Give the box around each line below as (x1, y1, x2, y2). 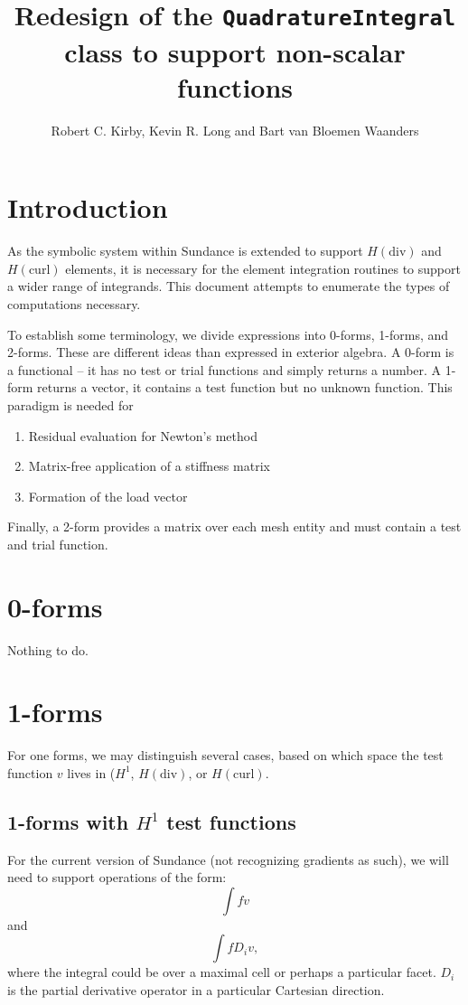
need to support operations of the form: (7, 868, 227, 887)
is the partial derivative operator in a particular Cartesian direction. (7, 981, 385, 1000)
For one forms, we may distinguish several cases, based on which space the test (7, 746, 444, 765)
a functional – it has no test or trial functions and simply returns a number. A (7, 360, 442, 379)
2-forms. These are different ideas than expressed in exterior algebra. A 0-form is (7, 343, 454, 362)
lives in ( (67, 763, 116, 782)
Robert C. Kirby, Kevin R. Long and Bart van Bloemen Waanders (51, 120, 419, 139)
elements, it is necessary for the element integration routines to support (65, 258, 461, 277)
